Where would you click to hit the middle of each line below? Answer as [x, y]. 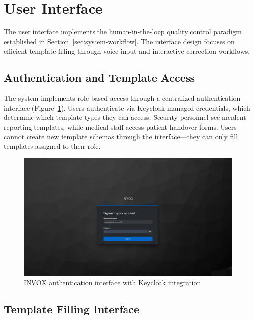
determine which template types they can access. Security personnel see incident [125, 117]
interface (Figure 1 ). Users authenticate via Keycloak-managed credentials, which [127, 107]
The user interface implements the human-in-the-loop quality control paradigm [123, 32]
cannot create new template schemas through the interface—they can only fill [121, 136]
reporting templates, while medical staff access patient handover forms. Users [120, 127]
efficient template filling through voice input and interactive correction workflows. [127, 51]
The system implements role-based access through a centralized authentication [122, 98]
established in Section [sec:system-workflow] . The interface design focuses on [119, 41]
